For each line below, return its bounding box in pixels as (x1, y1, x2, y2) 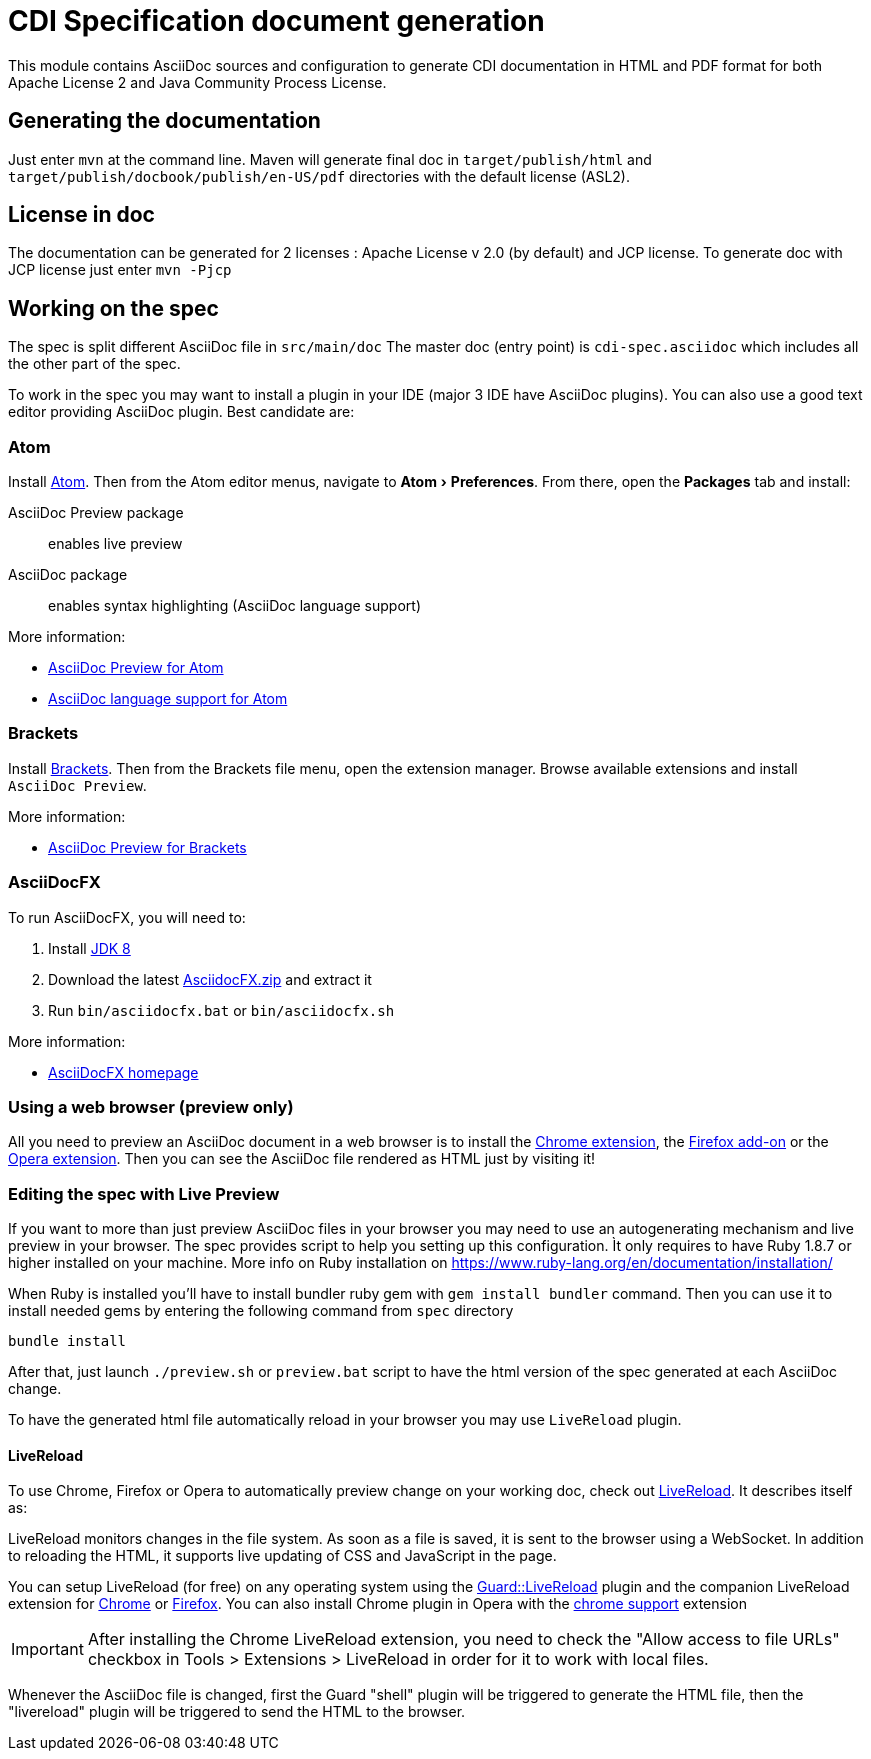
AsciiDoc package (8, 566, 128, 584)
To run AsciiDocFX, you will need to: (8, 908, 246, 926)
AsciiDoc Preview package (8, 504, 184, 522)
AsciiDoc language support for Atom (48, 690, 288, 708)
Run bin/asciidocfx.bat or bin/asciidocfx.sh (48, 1001, 395, 1019)
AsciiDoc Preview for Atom (48, 659, 224, 677)
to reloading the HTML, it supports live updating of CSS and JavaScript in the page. (8, 1547, 557, 1565)
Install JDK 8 (48, 939, 131, 957)
